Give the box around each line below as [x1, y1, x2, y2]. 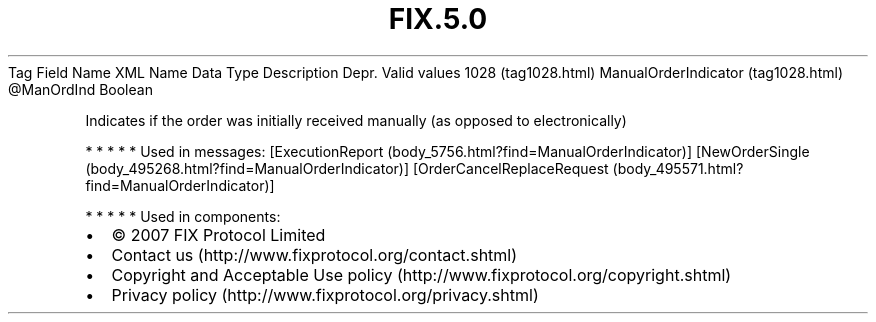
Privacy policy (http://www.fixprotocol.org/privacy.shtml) [111, 284, 539, 305]
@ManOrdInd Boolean [8, 80, 153, 98]
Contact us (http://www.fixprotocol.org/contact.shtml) [111, 244, 518, 265]
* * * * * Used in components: [85, 207, 281, 225]
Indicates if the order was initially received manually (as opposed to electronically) [85, 111, 627, 129]
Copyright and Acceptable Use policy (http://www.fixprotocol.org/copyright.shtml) [111, 264, 732, 285]
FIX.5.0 [388, 2, 488, 36]
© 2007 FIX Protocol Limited [111, 224, 326, 245]
